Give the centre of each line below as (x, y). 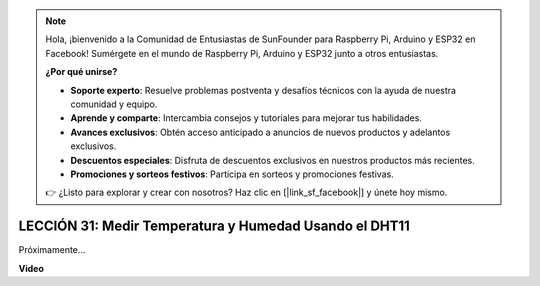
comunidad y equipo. (114, 104)
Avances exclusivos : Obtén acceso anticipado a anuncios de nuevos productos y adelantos (260, 132)
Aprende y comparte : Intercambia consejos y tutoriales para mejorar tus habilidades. (246, 118)
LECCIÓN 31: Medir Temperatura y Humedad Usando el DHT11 (214, 226)
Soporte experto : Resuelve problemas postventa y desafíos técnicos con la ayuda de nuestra (263, 90)
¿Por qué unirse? (81, 72)
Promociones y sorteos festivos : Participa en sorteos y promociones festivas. (232, 174)
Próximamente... (52, 250)
